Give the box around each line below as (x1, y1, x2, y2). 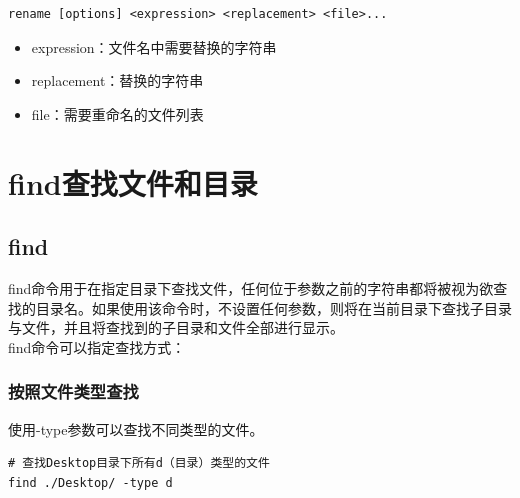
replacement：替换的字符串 (31, 70, 204, 91)
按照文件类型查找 (8, 379, 139, 404)
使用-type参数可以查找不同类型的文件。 (8, 418, 264, 439)
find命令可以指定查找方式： (8, 336, 186, 357)
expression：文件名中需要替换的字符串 (31, 36, 277, 57)
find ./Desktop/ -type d (8, 475, 173, 490)
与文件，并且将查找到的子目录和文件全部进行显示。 (8, 317, 344, 338)
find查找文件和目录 (8, 162, 258, 203)
